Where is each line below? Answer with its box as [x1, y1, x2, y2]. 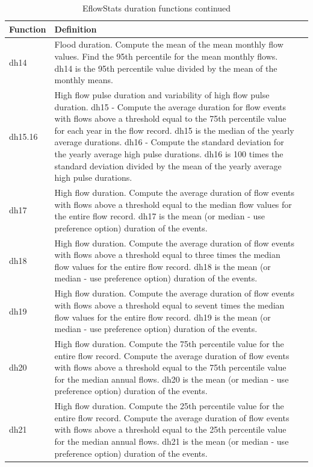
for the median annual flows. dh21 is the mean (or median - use [54, 434, 289, 447]
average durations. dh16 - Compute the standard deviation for [54, 136, 284, 148]
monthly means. [54, 74, 113, 86]
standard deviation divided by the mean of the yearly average [54, 159, 282, 172]
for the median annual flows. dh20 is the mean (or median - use [54, 372, 289, 385]
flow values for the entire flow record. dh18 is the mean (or [54, 260, 271, 272]
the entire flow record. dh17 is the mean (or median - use [54, 210, 265, 222]
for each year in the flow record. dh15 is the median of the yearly [54, 124, 294, 136]
